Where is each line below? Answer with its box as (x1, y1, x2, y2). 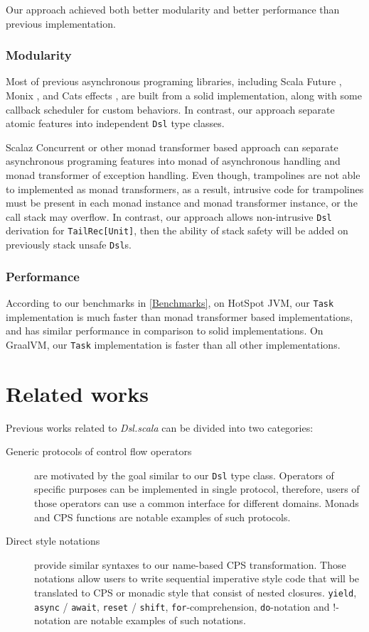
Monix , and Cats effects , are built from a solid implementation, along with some (6, 88, 362, 102)
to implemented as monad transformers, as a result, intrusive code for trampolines (6, 181, 364, 196)
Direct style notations (6, 533, 100, 548)
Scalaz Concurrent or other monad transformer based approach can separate (6, 139, 338, 154)
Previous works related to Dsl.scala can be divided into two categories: (6, 420, 314, 435)
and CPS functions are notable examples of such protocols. (34, 509, 291, 524)
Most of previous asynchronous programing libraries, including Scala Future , (6, 74, 342, 89)
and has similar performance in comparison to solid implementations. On (6, 323, 323, 338)
